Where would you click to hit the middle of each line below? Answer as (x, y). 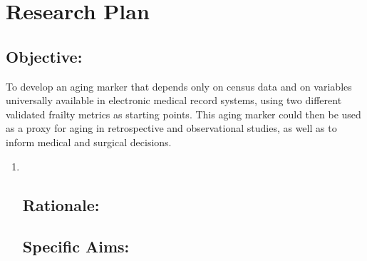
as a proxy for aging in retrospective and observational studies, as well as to (171, 128)
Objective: (44, 56)
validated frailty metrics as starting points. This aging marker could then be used (183, 114)
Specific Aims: (76, 246)
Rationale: (61, 204)
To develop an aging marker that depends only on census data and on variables (179, 86)
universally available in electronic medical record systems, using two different (174, 100)
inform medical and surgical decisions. (89, 142)
